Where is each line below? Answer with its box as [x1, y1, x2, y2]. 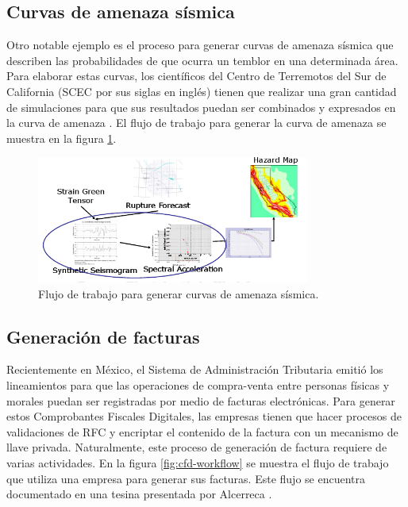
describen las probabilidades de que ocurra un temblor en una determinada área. [6, 52, 398, 68]
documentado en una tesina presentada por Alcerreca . [6, 486, 272, 502]
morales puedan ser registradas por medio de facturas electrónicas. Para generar [6, 392, 395, 409]
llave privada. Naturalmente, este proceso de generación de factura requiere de [6, 439, 387, 455]
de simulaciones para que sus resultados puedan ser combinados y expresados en [6, 98, 396, 115]
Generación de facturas [6, 324, 200, 348]
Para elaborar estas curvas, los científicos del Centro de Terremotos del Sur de [6, 67, 387, 84]
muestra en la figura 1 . [6, 129, 117, 146]
